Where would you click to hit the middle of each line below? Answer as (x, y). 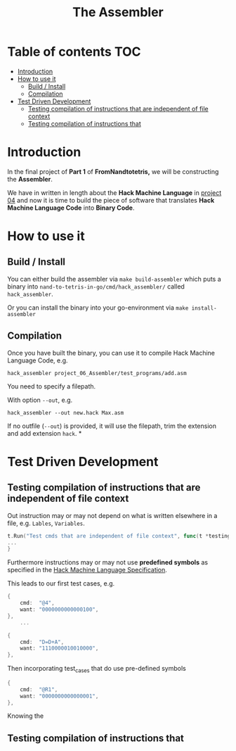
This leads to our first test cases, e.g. (61, 583)
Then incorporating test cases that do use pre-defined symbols (97, 669)
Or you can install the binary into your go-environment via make (98, 308)
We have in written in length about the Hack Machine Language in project (114, 193)
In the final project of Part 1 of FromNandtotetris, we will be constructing (113, 171)
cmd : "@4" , (37, 603)
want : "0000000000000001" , (59, 696)
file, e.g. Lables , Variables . (46, 523)
